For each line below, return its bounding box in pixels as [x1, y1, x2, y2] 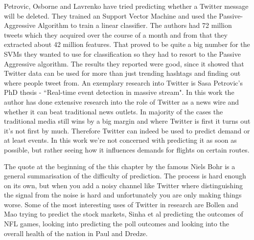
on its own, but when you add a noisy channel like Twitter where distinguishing [4, 180, 243, 190]
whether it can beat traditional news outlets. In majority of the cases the [4, 106, 223, 116]
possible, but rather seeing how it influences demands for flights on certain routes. [4, 144, 250, 154]
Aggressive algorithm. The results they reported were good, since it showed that [4, 58, 244, 68]
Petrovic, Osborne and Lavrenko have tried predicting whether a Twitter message [4, 1, 249, 11]
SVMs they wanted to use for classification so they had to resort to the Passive [4, 48, 241, 59]
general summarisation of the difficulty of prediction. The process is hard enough [4, 171, 246, 181]
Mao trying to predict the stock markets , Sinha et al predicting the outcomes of [4, 209, 243, 219]
